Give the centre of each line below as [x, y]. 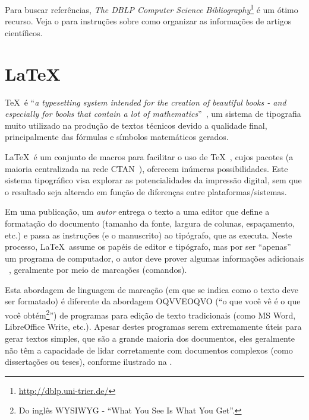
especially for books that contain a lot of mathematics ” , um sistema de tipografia [153, 114]
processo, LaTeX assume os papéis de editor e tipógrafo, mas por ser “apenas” [148, 246]
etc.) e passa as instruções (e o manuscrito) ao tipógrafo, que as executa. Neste [149, 235]
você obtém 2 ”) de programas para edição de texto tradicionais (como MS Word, [150, 314]
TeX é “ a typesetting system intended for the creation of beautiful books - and [146, 102]
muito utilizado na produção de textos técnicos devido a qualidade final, [136, 125]
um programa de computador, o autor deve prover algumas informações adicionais [154, 258]
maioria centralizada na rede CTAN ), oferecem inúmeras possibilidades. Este [146, 168]
